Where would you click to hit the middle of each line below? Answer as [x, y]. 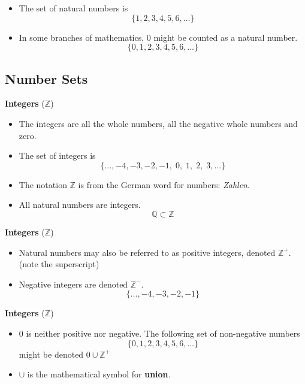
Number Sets [46, 78]
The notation [43, 184]
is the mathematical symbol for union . [99, 374]
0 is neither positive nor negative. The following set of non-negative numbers [159, 333]
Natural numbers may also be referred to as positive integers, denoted [147, 252]
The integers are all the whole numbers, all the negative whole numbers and [158, 123]
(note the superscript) [59, 264]
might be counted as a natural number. [226, 37]
